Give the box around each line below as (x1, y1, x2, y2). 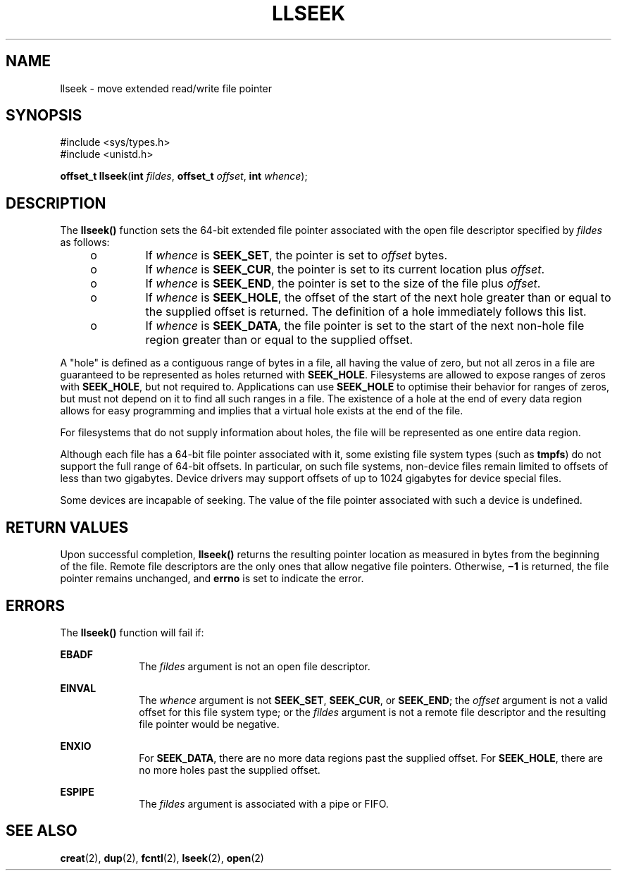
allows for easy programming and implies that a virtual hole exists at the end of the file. (60, 405, 463, 417)
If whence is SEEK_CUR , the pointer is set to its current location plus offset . (145, 262, 545, 277)
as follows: (60, 236, 110, 249)
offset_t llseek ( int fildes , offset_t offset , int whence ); (60, 170, 308, 183)
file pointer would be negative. (139, 717, 280, 730)
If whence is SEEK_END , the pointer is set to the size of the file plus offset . (145, 276, 541, 291)
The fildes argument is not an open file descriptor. (139, 660, 370, 672)
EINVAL (60, 681, 96, 694)
